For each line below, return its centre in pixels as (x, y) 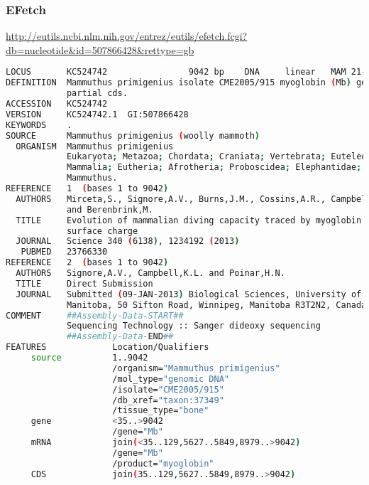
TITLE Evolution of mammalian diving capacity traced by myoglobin (189, 220)
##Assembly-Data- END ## (120, 337)
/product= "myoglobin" (163, 463)
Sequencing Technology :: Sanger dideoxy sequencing (193, 326)
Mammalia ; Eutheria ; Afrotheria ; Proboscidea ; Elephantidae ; (214, 167)
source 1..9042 (89, 358)
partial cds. (97, 94)
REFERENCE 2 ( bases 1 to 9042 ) (87, 263)
